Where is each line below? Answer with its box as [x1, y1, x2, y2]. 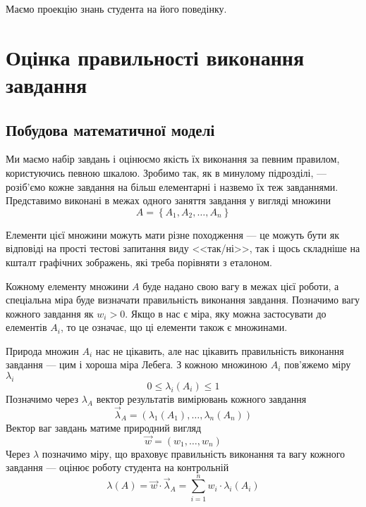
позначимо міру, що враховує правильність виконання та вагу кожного [42, 446, 346, 461]
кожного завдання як [6, 306, 94, 320]
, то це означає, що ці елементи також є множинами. [60, 320, 288, 334]
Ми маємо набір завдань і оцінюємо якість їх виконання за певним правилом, [6, 151, 340, 166]
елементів [6, 320, 47, 334]
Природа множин [6, 343, 79, 358]
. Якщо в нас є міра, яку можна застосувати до [125, 306, 327, 320]
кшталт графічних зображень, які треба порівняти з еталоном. [6, 254, 272, 269]
